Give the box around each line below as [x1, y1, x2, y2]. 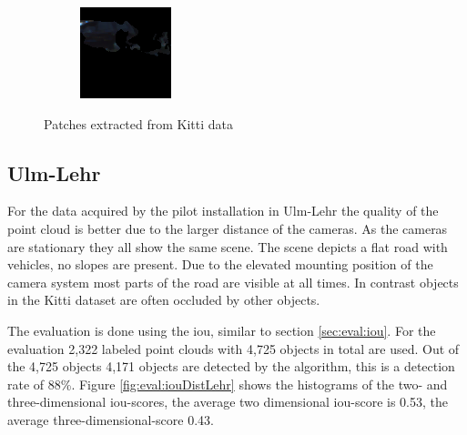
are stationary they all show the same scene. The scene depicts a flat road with [7, 237, 448, 256]
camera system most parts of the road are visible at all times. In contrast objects [7, 272, 459, 291]
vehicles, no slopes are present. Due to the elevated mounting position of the [7, 255, 433, 274]
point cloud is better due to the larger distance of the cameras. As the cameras [7, 218, 448, 238]
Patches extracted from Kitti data [44, 114, 234, 133]
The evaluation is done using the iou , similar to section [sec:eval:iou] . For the [7, 320, 436, 339]
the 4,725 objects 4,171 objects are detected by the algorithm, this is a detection [7, 357, 455, 376]
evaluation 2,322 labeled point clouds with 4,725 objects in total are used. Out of [7, 339, 460, 358]
